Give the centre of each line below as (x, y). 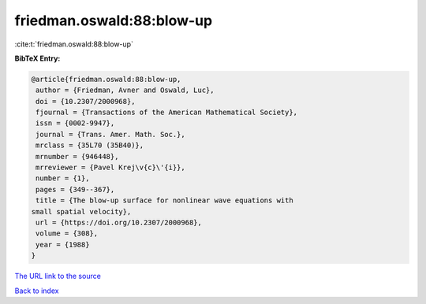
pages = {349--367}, (75, 189)
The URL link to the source (58, 276)
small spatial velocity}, (81, 211)
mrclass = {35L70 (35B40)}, (90, 145)
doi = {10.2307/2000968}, (86, 101)
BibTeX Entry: (37, 58)
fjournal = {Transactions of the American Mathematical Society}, (167, 113)
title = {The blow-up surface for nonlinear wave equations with (164, 200)
